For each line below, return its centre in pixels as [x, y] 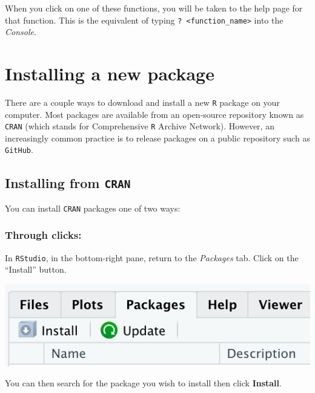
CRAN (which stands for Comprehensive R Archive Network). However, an [140, 126]
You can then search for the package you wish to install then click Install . [143, 383]
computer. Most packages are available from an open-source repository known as [154, 114]
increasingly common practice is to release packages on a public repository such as [157, 138]
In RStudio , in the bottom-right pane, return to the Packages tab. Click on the [152, 257]
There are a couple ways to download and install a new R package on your [142, 102]
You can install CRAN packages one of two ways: [93, 208]
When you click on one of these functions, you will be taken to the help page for [154, 8]
